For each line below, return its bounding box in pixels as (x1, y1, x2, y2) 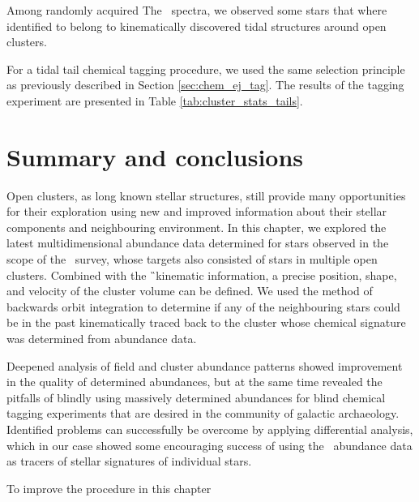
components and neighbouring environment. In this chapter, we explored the (6, 218, 387, 235)
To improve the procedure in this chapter (6, 479, 212, 496)
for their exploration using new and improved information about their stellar (6, 203, 387, 220)
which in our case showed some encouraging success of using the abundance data (6, 436, 413, 453)
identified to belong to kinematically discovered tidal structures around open (6, 17, 387, 34)
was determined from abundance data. (6, 330, 197, 347)
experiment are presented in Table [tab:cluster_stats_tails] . (6, 92, 303, 109)
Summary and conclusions (6, 139, 304, 173)
